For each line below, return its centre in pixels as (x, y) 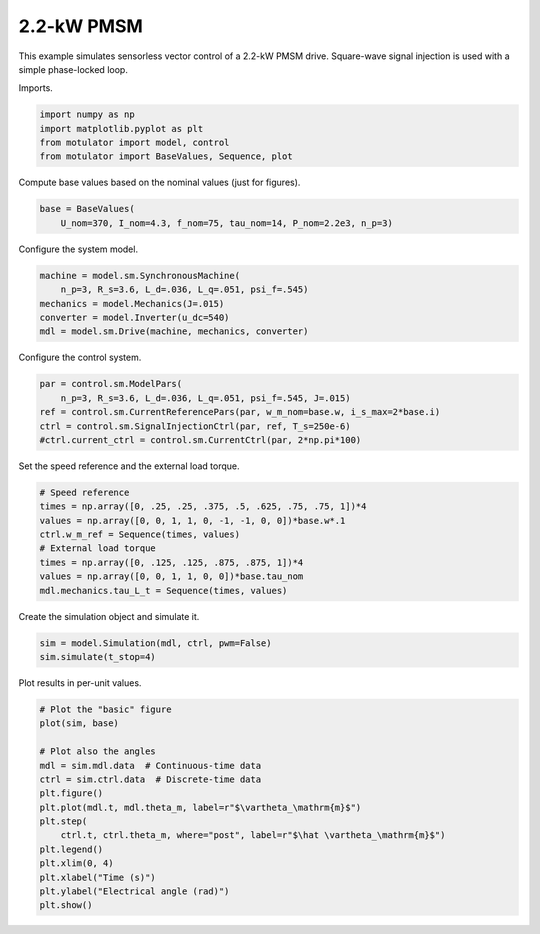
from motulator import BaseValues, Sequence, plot (166, 156)
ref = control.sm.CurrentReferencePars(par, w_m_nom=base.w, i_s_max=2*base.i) (240, 412)
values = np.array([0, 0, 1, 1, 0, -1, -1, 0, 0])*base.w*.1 (192, 520)
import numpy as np (87, 114)
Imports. (36, 88)
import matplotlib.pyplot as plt (121, 128)
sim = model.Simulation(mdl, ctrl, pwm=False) (155, 643)
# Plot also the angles (98, 751)
